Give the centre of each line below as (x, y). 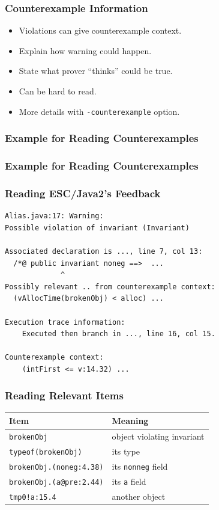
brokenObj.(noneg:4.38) (56, 467)
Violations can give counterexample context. (100, 30)
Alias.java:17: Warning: (54, 216)
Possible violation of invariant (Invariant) (97, 228)
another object (139, 496)
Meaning (130, 421)
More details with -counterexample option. (99, 111)
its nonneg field (140, 466)
